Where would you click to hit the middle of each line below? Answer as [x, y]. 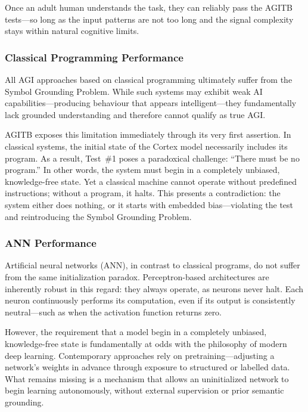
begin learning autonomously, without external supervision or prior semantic [144, 390]
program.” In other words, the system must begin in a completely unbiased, [142, 170]
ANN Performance [51, 243]
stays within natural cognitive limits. [72, 31]
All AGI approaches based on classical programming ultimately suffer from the [149, 79]
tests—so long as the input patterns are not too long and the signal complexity [149, 19]
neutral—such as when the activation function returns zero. [113, 312]
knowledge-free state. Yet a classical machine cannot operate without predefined [151, 181]
